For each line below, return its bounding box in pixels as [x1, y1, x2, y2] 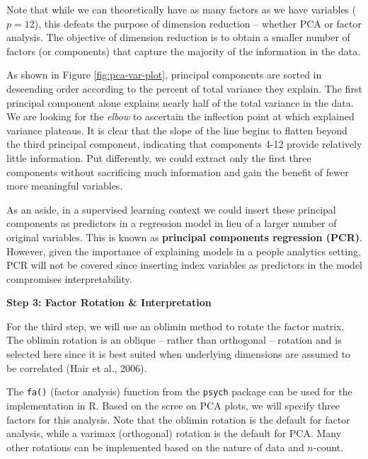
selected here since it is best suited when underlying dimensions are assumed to [6, 347, 351, 361]
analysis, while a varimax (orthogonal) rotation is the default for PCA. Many [6, 426, 342, 441]
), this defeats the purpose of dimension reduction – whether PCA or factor [34, 16, 362, 30]
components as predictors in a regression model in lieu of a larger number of [6, 216, 337, 231]
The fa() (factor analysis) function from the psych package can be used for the [6, 384, 352, 399]
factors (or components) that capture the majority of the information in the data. [6, 43, 361, 58]
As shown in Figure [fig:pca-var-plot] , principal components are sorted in [6, 67, 322, 82]
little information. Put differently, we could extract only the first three [6, 150, 311, 165]
